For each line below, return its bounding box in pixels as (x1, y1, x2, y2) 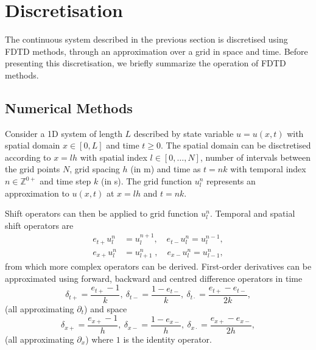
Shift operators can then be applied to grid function (5, 207, 198, 220)
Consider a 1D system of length (5, 127, 122, 139)
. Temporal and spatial (209, 207, 295, 220)
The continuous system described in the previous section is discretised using (5, 33, 288, 46)
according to (5, 150, 51, 163)
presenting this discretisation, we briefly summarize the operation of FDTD (5, 57, 286, 69)
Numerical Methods (5, 98, 133, 117)
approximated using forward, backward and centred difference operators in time (5, 271, 303, 284)
